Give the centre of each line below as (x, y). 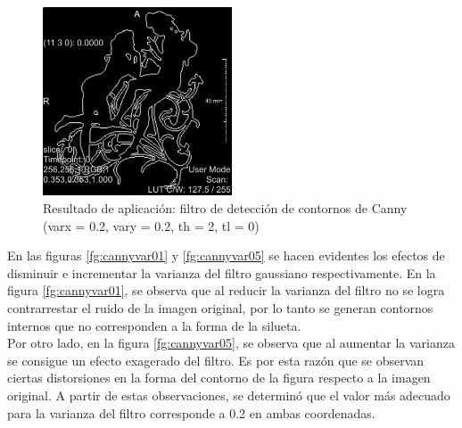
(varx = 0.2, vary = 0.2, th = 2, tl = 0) (151, 225)
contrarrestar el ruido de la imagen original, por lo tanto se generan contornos (220, 308)
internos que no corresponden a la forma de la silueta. (154, 325)
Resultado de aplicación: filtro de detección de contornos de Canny (225, 208)
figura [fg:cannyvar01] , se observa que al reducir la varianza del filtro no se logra (226, 290)
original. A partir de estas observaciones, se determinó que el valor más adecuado (229, 395)
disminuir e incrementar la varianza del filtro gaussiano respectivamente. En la (222, 272)
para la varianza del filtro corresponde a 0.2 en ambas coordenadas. (191, 412)
